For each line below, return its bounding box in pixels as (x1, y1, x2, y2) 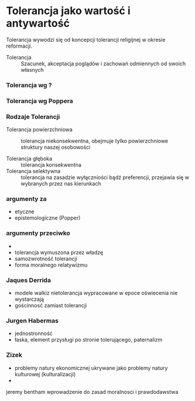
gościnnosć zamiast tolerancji (14, 301, 87, 309)
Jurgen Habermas (6, 316, 59, 324)
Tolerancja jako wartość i (6, 4, 131, 18)
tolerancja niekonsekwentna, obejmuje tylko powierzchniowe (21, 137, 169, 145)
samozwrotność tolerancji (14, 255, 78, 262)
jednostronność (14, 330, 53, 337)
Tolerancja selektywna (6, 168, 60, 175)
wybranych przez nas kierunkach (21, 180, 102, 187)
